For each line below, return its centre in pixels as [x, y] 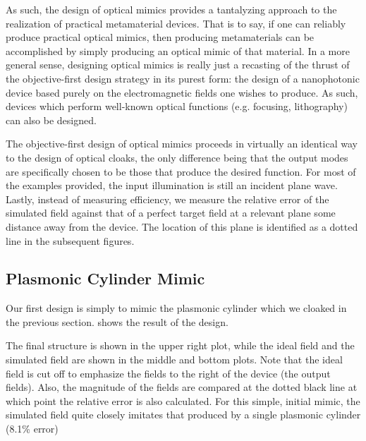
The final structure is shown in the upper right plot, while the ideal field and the [180, 345]
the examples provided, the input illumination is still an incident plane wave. [172, 185]
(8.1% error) [32, 429]
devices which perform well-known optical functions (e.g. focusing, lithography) [177, 106]
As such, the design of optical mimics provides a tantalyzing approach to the [171, 9]
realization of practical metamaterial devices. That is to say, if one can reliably [176, 23]
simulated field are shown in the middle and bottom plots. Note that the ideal [174, 360]
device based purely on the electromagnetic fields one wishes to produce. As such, [182, 92]
